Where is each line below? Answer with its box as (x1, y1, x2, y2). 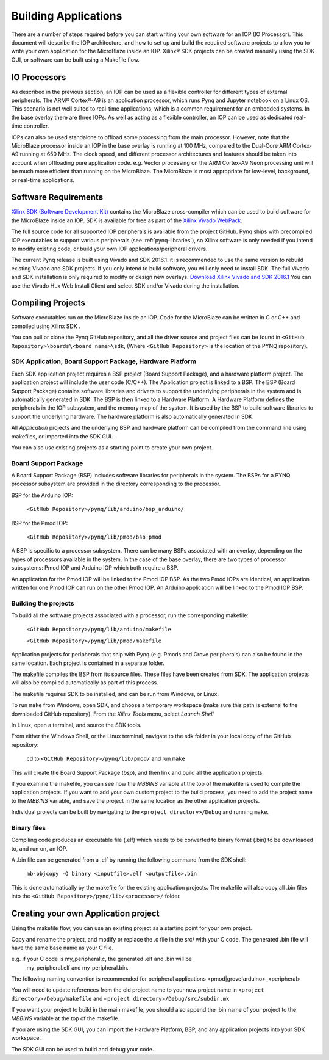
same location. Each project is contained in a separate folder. (11, 659, 164, 667)
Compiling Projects (11, 298, 85, 308)
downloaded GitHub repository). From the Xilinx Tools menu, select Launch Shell (11, 710, 214, 717)
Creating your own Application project (11, 909, 160, 919)
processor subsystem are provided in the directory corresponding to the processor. (11, 480, 221, 488)
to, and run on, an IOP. (11, 844, 68, 852)
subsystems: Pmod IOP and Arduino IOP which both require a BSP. (11, 564, 179, 572)
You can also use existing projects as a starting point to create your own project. (11, 443, 213, 451)
